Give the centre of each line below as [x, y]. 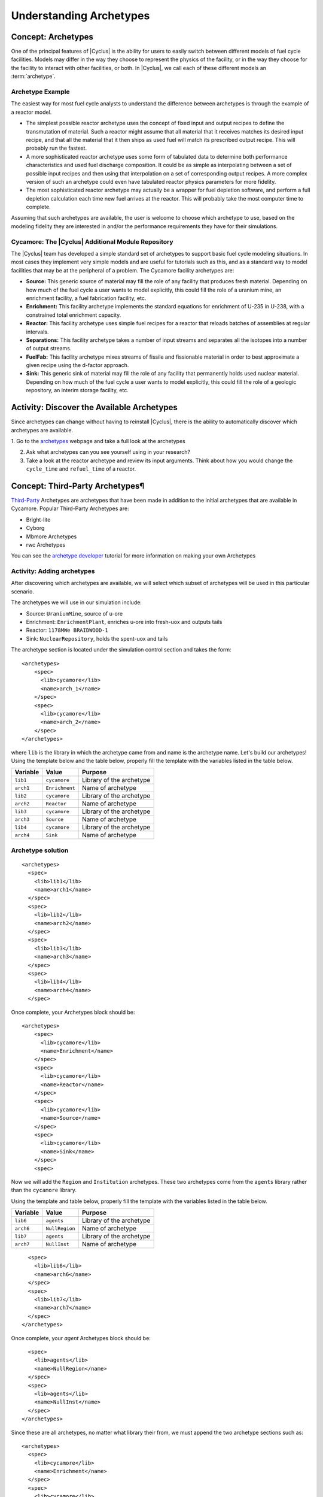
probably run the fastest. [56, 148]
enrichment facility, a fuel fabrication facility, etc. [86, 298]
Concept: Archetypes [52, 37]
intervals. [37, 332]
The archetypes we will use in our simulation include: [76, 602]
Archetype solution [40, 850]
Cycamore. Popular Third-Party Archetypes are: [70, 508]
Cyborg [35, 528]
